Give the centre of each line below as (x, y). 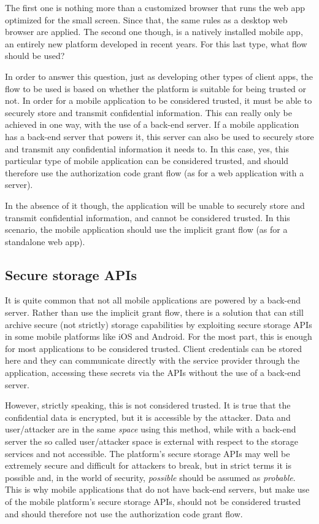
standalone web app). (45, 241)
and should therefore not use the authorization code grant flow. (124, 513)
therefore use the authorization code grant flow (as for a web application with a (155, 172)
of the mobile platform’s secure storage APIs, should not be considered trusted (153, 501)
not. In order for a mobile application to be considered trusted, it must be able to (159, 100)
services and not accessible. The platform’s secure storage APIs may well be (148, 453)
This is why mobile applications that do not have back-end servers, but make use (157, 489)
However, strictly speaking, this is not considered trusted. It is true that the (148, 405)
